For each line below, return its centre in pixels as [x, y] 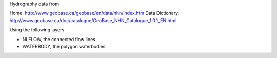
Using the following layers [37, 30]
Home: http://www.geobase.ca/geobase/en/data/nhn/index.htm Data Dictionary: [94, 13]
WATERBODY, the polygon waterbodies [64, 46]
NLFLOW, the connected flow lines [59, 39]
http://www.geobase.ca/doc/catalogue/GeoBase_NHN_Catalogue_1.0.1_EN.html [93, 20]
